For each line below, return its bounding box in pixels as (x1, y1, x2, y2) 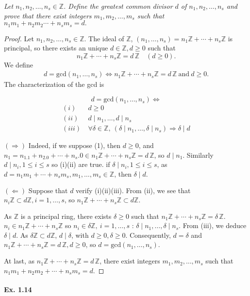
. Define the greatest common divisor (64, 1, 173, 11)
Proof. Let (4, 33, 34, 43)
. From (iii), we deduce (179, 220, 247, 230)
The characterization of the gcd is (4, 79, 104, 89)
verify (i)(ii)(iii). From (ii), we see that (76, 185, 191, 195)
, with (71, 230, 89, 240)
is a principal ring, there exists (20, 211, 112, 221)
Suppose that (28, 185, 68, 195)
